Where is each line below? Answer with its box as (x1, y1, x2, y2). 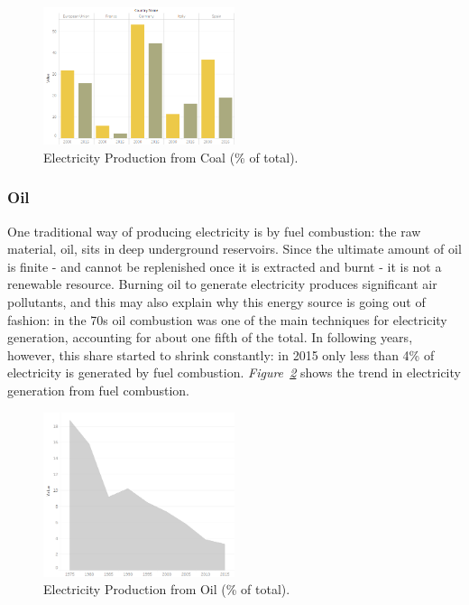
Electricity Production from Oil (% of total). (43, 580, 290, 599)
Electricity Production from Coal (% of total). (43, 147, 299, 166)
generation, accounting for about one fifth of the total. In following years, (7, 328, 413, 347)
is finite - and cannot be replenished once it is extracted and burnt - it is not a (7, 256, 442, 275)
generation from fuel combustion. (7, 381, 190, 399)
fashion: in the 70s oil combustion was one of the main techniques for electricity (7, 310, 447, 329)
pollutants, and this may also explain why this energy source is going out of (7, 293, 426, 312)
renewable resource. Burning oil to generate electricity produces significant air (7, 275, 437, 293)
